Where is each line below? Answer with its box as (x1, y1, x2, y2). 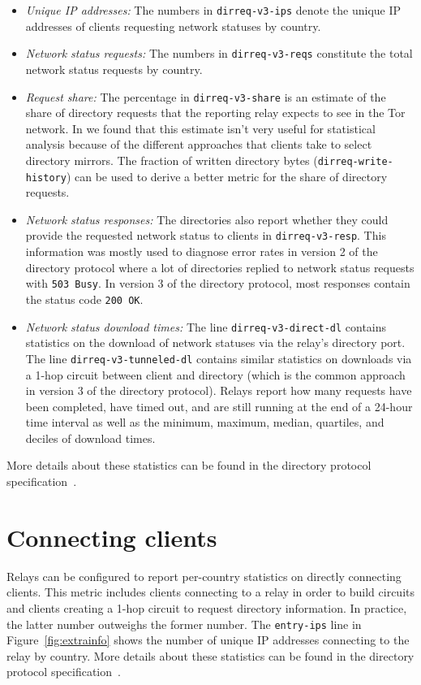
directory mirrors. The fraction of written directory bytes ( (25, 151, 318, 168)
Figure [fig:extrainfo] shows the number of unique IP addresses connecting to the (6, 631, 410, 648)
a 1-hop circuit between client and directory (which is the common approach (25, 366, 406, 383)
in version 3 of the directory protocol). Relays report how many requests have (25, 382, 412, 399)
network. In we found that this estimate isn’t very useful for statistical (25, 119, 376, 137)
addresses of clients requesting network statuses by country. (25, 17, 321, 34)
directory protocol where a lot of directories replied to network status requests (25, 258, 415, 275)
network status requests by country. (25, 60, 203, 77)
